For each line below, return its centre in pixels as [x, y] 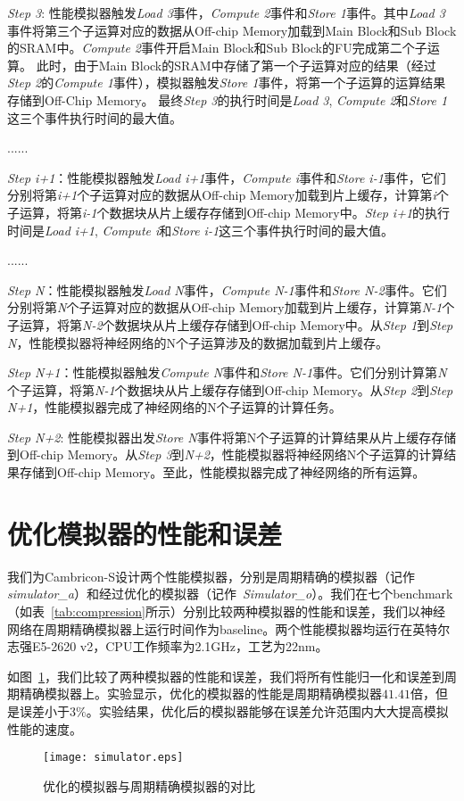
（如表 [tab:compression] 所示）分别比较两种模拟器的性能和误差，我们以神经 [226, 611]
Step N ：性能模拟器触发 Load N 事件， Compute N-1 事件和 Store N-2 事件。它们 [227, 289]
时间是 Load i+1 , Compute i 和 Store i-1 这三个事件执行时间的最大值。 [201, 230]
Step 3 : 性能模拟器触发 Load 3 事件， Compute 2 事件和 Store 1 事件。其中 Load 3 [226, 12]
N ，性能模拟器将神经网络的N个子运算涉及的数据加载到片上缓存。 [198, 342]
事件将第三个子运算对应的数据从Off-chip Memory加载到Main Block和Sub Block [232, 30]
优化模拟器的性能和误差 [145, 533]
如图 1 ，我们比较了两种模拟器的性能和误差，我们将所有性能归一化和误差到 [226, 676]
